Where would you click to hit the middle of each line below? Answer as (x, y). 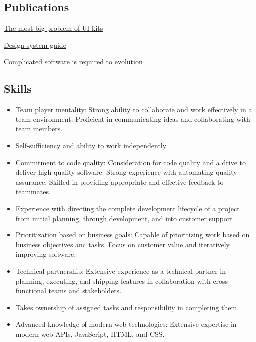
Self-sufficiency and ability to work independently (91, 145)
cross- (221, 281)
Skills (18, 88)
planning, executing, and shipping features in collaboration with (113, 281)
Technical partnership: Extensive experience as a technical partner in (121, 271)
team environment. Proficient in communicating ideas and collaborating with (133, 119)
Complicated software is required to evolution (73, 61)
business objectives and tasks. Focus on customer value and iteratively (123, 244)
